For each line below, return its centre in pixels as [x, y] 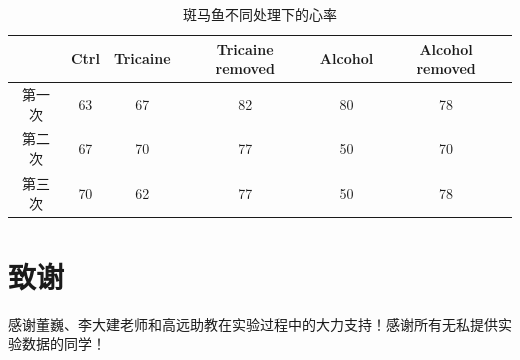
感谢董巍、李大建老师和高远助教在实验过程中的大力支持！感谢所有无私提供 [253, 323]
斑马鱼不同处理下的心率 [260, 14]
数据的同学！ [63, 343]
